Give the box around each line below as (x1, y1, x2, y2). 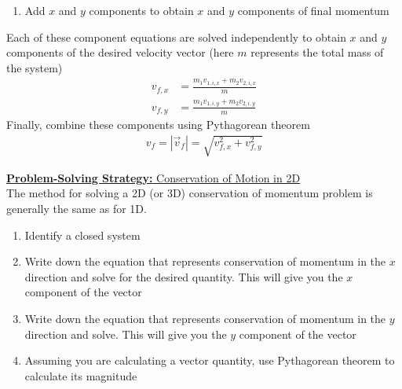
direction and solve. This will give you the (24, 325, 227, 342)
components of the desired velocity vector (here (6, 44, 234, 61)
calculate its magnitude (24, 367, 137, 383)
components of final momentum (237, 2, 389, 18)
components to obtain (89, 2, 194, 18)
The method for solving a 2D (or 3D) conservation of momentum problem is (6, 185, 373, 201)
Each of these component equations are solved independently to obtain (6, 28, 346, 45)
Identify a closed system (24, 226, 141, 243)
